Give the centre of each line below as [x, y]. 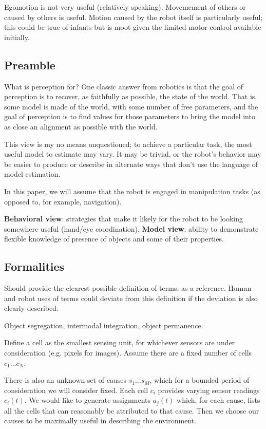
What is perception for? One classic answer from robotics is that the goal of [123, 86]
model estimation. [32, 174]
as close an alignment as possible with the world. [81, 126]
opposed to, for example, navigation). [63, 201]
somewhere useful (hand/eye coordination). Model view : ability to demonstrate [131, 228]
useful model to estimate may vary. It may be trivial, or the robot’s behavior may [133, 154]
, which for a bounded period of [199, 380]
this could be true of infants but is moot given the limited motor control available [133, 27]
